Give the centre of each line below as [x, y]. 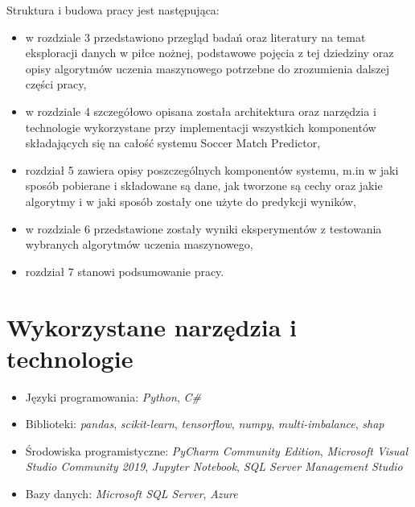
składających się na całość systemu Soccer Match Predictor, [173, 143]
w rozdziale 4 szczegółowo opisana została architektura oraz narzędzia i [201, 111]
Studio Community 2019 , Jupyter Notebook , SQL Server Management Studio [214, 466]
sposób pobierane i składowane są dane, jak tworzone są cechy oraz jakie [204, 185]
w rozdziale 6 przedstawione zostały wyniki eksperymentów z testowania [203, 228]
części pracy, [56, 84]
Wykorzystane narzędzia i [152, 326]
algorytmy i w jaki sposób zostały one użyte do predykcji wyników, [191, 201]
